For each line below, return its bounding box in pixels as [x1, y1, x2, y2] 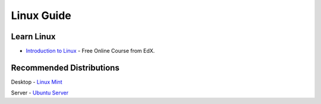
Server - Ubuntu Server [11, 89, 68, 96]
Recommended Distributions [11, 62, 120, 73]
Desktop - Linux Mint [11, 78, 62, 86]
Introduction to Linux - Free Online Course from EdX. [26, 48, 155, 55]
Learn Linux [11, 31, 56, 42]
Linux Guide [11, 9, 71, 22]
